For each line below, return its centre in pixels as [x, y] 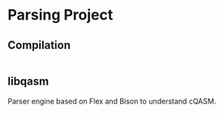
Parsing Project [60, 15]
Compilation [39, 45]
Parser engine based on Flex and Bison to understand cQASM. [112, 101]
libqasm [28, 82]
